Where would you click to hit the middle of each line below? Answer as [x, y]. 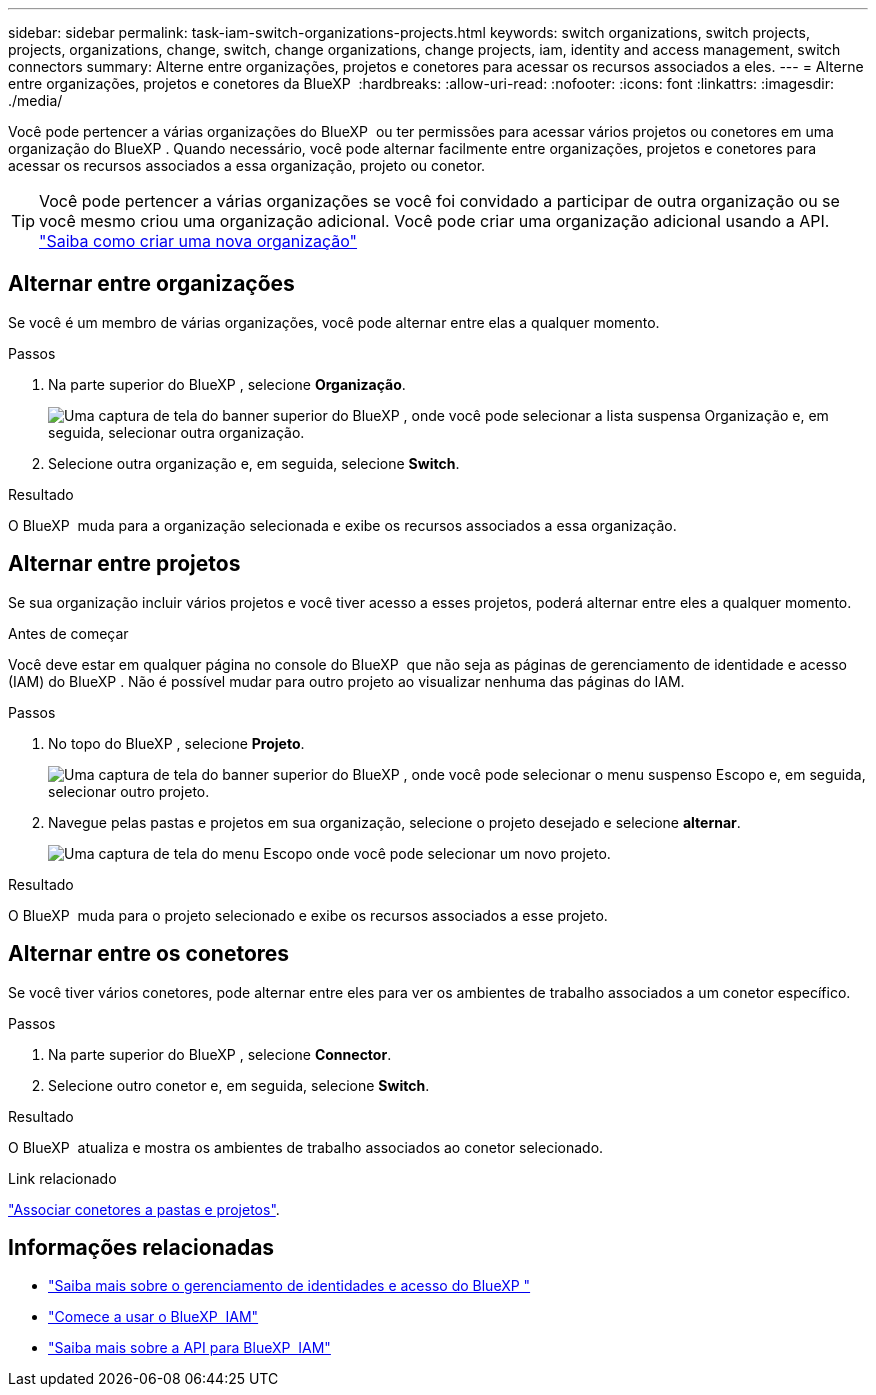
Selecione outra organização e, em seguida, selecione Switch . [254, 463]
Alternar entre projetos [124, 564]
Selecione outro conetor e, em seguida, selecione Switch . [239, 1085]
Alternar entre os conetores [149, 954]
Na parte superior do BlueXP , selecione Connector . [220, 1054]
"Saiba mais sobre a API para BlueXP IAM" [189, 1348]
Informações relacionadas [141, 1247]
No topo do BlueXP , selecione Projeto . [176, 743]
